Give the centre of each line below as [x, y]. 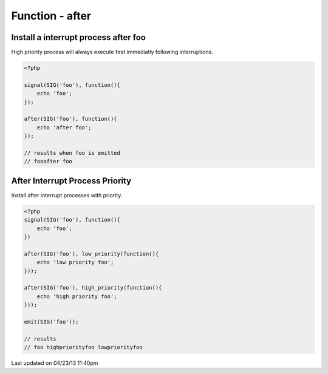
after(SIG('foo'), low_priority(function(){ [91, 254]
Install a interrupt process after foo [78, 37]
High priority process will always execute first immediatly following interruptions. [112, 52]
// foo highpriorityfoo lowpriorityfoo [83, 347]
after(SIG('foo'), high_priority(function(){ [93, 288]
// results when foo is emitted [72, 153]
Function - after [51, 16]
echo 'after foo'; [64, 127]
